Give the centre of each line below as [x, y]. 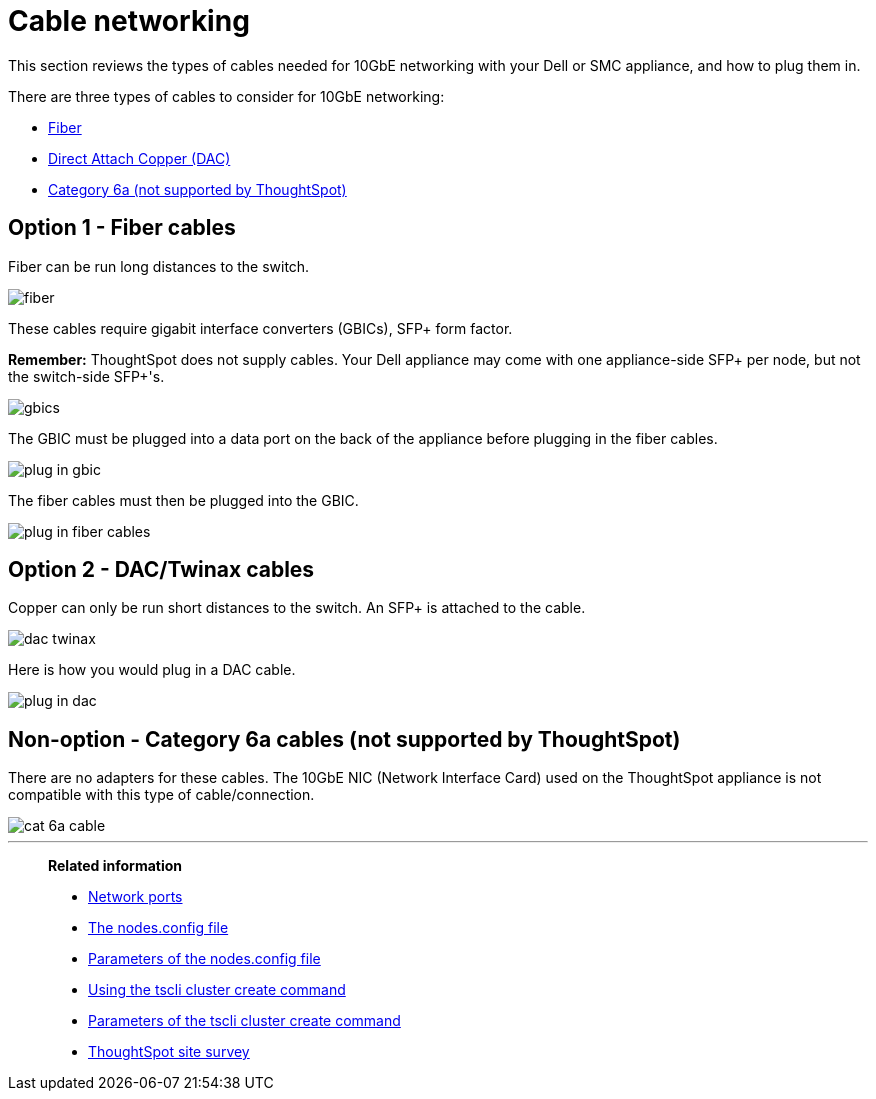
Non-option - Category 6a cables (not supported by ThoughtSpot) [344, 739]
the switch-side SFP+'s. [86, 376]
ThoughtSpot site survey [169, 1052]
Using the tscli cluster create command [217, 990]
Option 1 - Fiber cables [122, 228]
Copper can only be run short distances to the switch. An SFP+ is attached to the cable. [297, 608]
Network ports [135, 897]
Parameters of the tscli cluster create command [244, 1021]
